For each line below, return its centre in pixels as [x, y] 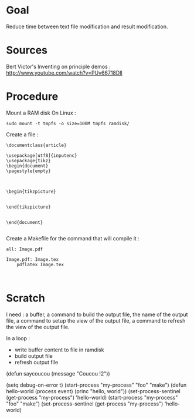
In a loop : [18, 338]
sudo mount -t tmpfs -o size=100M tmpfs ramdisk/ [68, 123]
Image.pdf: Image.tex [33, 259]
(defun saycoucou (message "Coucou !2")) [58, 373]
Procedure [32, 97]
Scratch [25, 298]
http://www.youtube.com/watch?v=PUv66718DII [64, 73]
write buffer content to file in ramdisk [59, 350]
